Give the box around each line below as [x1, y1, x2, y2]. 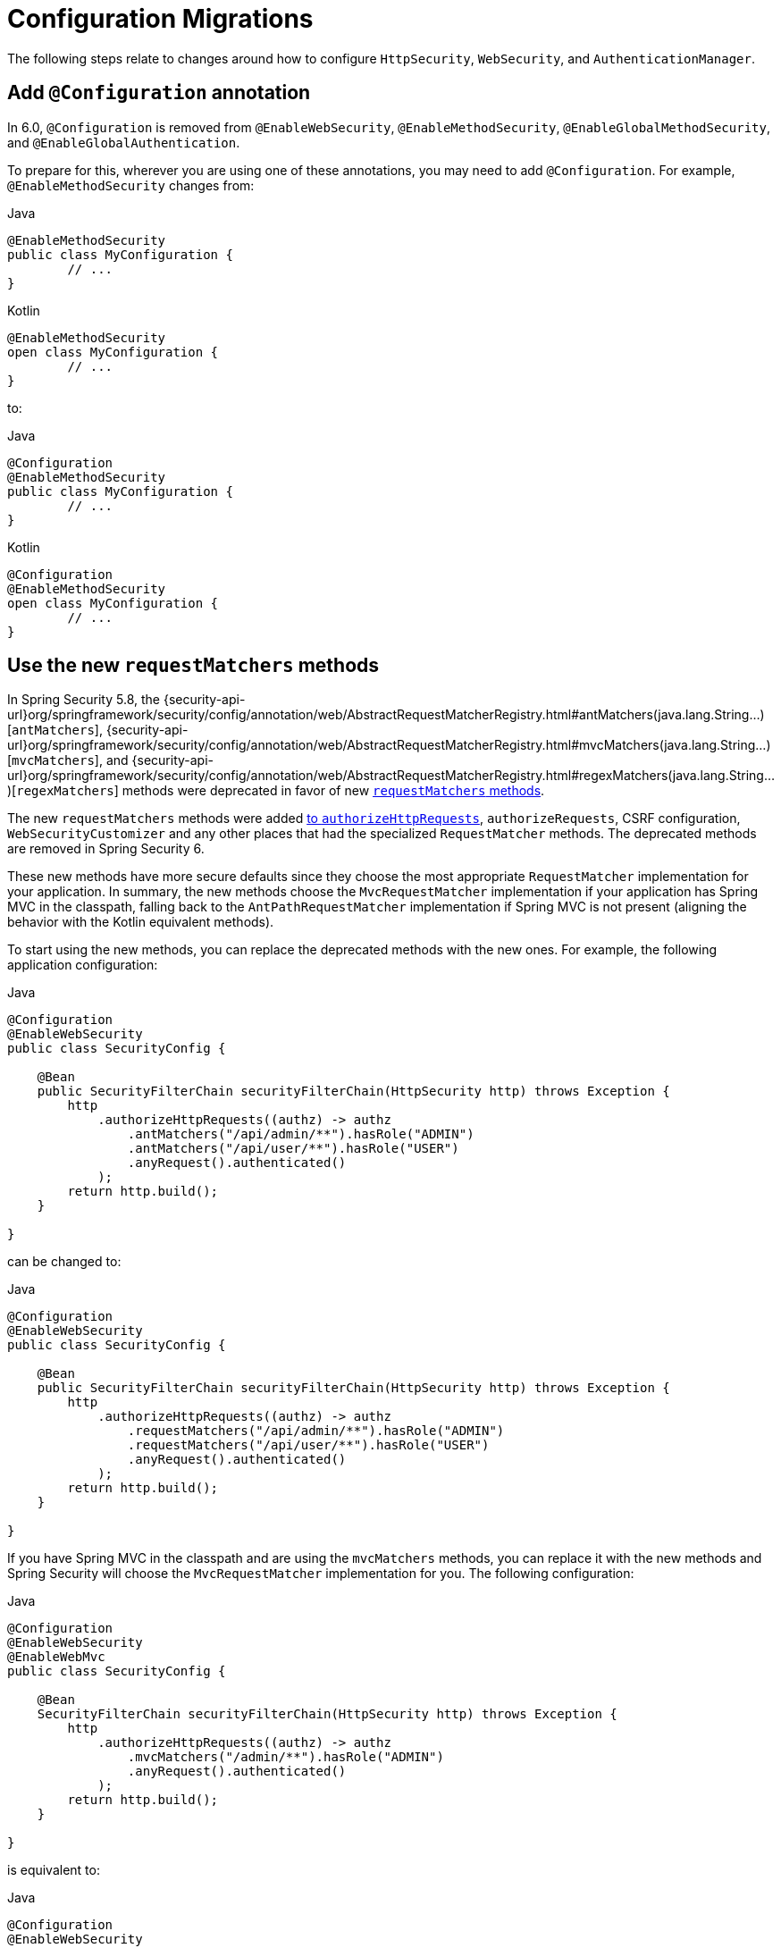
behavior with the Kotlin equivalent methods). [7, 914, 274, 930]
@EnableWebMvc [7, 1650, 105, 1665]
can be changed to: [7, 1254, 122, 1270]
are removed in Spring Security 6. [7, 841, 205, 857]
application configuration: [7, 957, 158, 973]
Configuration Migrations [7, 4, 314, 34]
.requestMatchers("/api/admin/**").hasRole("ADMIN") [127, 1423, 505, 1439]
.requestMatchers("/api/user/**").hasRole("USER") [127, 1438, 490, 1453]
